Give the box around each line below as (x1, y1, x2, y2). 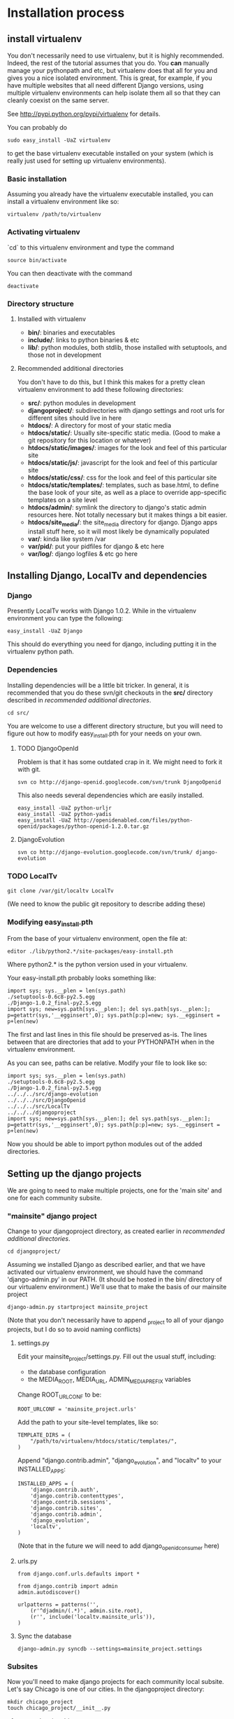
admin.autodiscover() (17, 1589, 80, 1596)
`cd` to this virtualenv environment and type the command (7, 243, 175, 252)
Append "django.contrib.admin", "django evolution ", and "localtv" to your (17, 1456, 222, 1466)
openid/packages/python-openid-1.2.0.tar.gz (17, 823, 149, 830)
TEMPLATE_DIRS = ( (17, 1432, 71, 1439)
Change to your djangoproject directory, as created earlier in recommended (7, 1227, 225, 1235)
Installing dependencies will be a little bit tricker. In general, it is (7, 681, 190, 689)
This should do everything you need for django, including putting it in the (7, 640, 217, 648)
